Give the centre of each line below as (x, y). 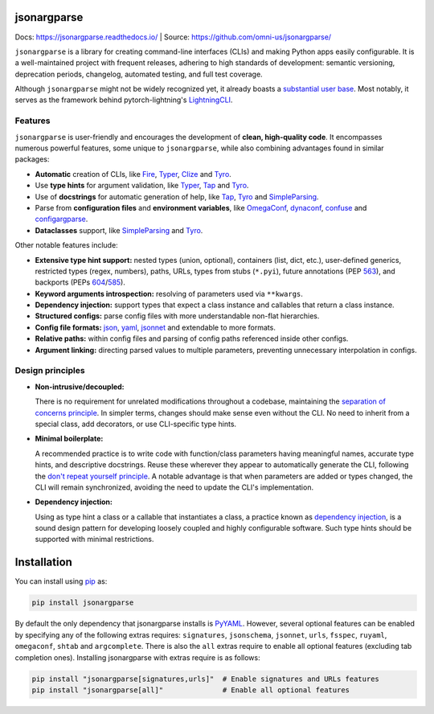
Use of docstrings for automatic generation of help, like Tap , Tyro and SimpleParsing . (177, 196)
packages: (32, 159)
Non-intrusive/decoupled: (80, 387)
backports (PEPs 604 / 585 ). (80, 282)
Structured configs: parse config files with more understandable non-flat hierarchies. (177, 316)
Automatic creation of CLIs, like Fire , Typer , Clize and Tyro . (133, 174)
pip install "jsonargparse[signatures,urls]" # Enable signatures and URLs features (205, 679)
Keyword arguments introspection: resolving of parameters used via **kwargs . (169, 293)
